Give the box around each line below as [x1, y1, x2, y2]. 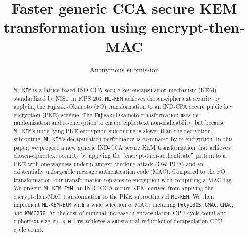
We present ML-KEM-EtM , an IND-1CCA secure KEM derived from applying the [13, 184, 214, 192]
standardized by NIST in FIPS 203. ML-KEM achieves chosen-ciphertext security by [13, 94, 221, 102]
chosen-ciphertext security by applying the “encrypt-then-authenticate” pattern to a [13, 152, 226, 160]
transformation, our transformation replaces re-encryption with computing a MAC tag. [13, 176, 233, 184]
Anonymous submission [89, 64, 159, 74]
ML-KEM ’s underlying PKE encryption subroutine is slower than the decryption [13, 127, 211, 135]
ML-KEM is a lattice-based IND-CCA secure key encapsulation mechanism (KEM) [13, 85, 217, 94]
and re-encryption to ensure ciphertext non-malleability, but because [51, 118, 225, 127]
